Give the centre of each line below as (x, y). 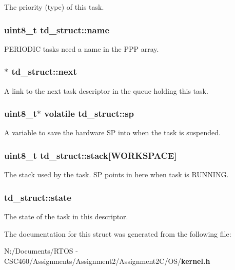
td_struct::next (44, 71)
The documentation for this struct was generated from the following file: (118, 233)
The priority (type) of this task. (54, 7)
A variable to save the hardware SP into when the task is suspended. (112, 132)
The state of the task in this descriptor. (66, 216)
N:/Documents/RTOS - (41, 251)
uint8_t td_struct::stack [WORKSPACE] (91, 155)
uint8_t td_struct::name (57, 29)
